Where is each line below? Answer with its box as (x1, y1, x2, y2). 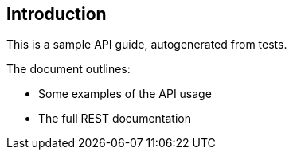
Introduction (6, 4, 107, 24)
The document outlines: (6, 62, 131, 76)
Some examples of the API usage (38, 87, 212, 101)
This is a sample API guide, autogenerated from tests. (6, 37, 287, 52)
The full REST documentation (38, 111, 191, 126)
